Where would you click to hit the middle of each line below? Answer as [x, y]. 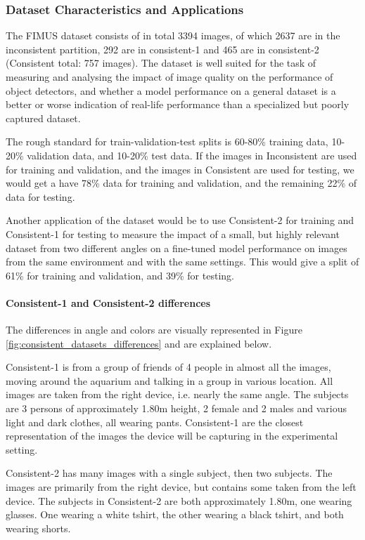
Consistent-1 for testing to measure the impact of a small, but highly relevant [173, 233]
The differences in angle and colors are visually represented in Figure [154, 330]
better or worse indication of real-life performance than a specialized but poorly [178, 104]
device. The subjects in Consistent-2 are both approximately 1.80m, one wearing [179, 500]
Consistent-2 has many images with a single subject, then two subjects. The [169, 473]
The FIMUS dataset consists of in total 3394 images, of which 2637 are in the [173, 35]
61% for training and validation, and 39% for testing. [120, 275]
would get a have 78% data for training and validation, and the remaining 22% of [181, 183]
